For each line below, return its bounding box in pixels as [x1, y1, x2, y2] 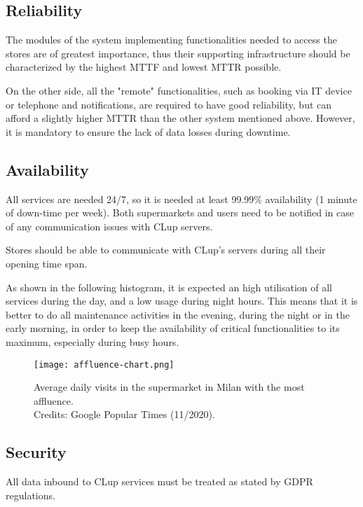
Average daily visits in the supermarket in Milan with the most [34, 380, 305, 394]
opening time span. [6, 256, 88, 270]
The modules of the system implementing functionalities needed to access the [6, 32, 337, 47]
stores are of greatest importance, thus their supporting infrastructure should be [6, 46, 350, 60]
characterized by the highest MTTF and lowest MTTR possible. [6, 60, 282, 74]
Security [6, 441, 67, 463]
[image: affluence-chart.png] [34, 359, 174, 370]
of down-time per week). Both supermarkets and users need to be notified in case [6, 205, 354, 220]
